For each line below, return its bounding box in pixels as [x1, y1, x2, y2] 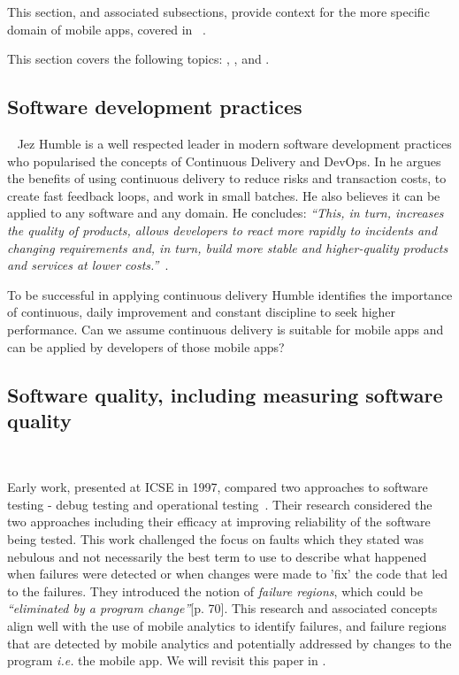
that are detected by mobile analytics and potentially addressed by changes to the [7, 633, 452, 652]
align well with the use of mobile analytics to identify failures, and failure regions [7, 617, 447, 635]
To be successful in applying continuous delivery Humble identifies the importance [7, 285, 453, 303]
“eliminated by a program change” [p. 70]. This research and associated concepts [7, 599, 438, 617]
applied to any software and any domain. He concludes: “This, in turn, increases [7, 203, 444, 222]
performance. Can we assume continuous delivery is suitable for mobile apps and [7, 319, 444, 338]
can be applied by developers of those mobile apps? [7, 337, 285, 356]
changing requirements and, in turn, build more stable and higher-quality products [7, 238, 448, 257]
